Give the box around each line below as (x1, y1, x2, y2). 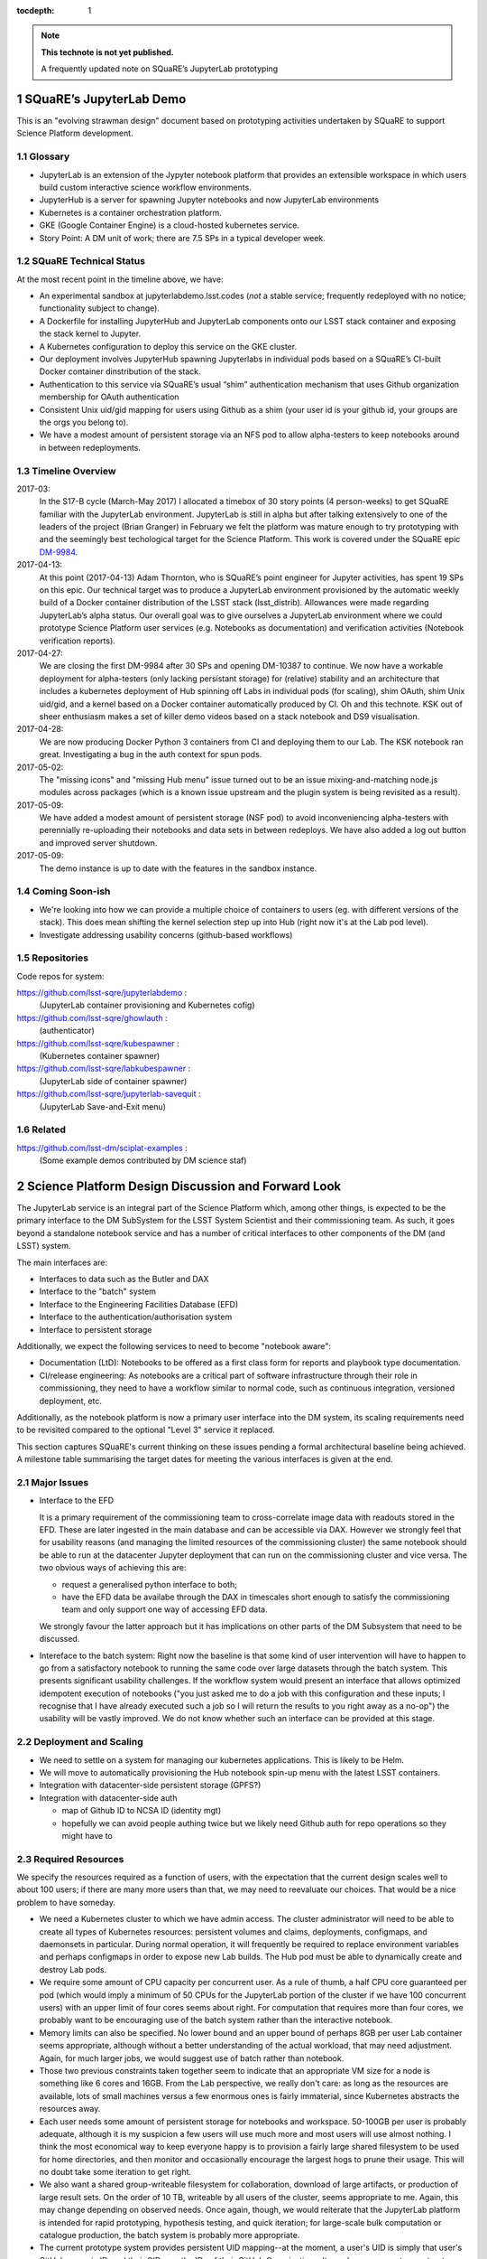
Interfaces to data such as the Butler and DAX (39, 1274, 209, 1284)
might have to (61, 1830, 113, 1841)
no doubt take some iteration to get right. (39, 2167, 192, 2178)
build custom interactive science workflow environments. (39, 182, 252, 192)
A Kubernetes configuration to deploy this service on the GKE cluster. (39, 341, 298, 352)
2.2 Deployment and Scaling (16, 1736, 143, 1748)
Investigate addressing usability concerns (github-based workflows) (39, 929, 293, 940)
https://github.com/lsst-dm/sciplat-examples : (16, 1142, 188, 1153)
